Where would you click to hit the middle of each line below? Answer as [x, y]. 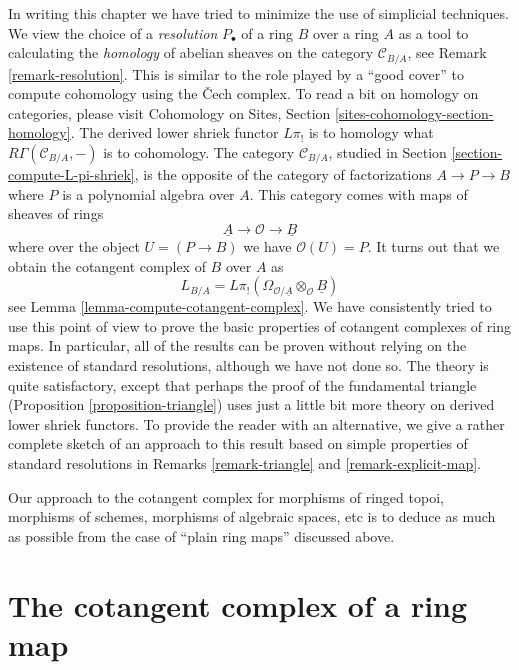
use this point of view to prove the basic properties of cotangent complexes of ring [259, 325]
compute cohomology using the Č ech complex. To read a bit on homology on [243, 93]
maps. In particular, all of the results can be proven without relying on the [237, 345]
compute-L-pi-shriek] [71, 174]
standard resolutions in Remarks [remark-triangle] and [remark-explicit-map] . [245, 462]
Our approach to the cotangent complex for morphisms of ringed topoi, [226, 496]
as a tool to [433, 32]
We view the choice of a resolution [113, 32]
